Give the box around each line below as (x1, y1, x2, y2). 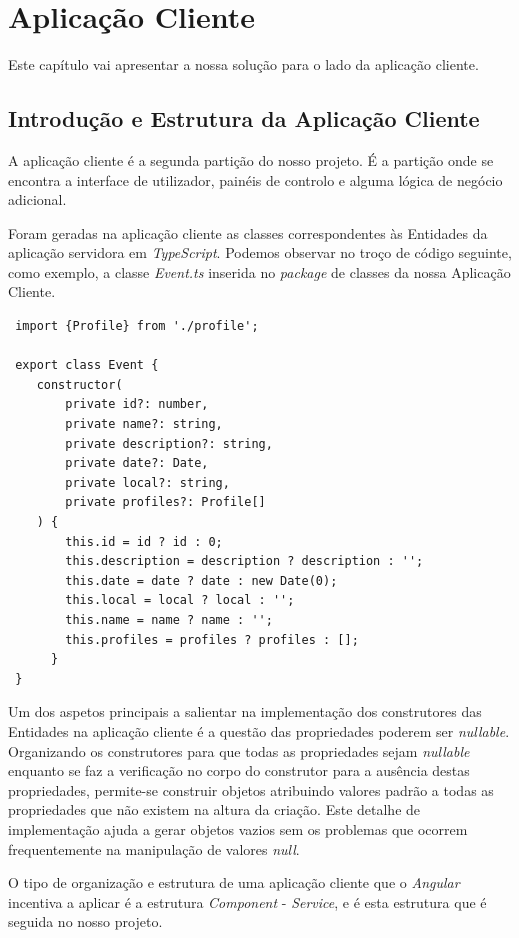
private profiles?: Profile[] (65, 495, 266, 510)
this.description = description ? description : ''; (65, 554, 424, 569)
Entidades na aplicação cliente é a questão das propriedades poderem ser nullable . (8, 720, 510, 741)
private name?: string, (65, 417, 223, 432)
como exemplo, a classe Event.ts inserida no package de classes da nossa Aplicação (8, 261, 511, 282)
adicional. (8, 189, 67, 210)
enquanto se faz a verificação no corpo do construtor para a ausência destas (8, 760, 470, 781)
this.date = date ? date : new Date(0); (65, 573, 338, 588)
